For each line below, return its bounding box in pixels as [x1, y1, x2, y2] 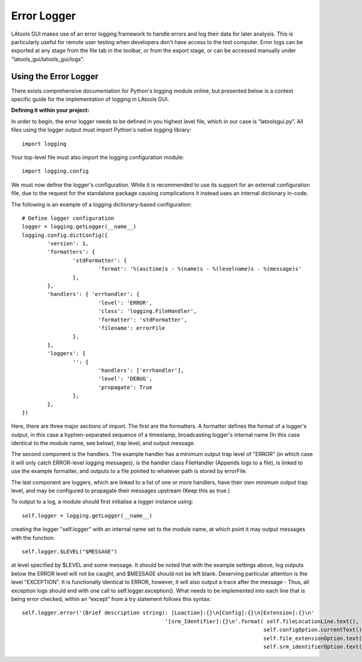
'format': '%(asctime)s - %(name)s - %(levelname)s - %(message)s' [98, 266, 302, 272]
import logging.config [22, 168, 89, 175]
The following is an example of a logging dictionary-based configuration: [11, 201, 192, 208]
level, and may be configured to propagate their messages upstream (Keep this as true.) [11, 487, 230, 495]
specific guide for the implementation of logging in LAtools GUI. [11, 95, 170, 103]
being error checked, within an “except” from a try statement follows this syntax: [11, 595, 211, 602]
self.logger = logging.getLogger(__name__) [22, 512, 153, 519]
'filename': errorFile [98, 325, 165, 332]
